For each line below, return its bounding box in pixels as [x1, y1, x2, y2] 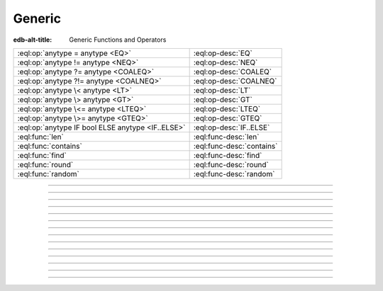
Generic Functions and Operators [69, 35, 167, 44]
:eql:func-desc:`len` [193, 132, 260, 142]
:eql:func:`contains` [17, 141, 83, 151]
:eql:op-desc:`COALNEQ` [193, 76, 277, 86]
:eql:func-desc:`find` [193, 150, 262, 160]
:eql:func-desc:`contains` [193, 141, 278, 151]
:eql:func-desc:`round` [193, 159, 269, 169]
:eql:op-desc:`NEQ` [193, 57, 258, 67]
